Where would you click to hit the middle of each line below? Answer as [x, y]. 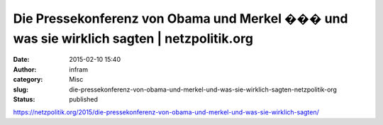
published [84, 99]
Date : [21, 60]
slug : [21, 89]
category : [28, 80]
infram [79, 69]
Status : [24, 99]
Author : [25, 69]
